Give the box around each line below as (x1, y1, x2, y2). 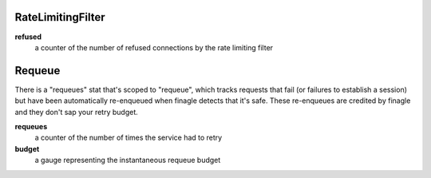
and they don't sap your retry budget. (14, 107, 139, 117)
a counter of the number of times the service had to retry (34, 133, 223, 143)
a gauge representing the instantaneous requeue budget (34, 156, 221, 165)
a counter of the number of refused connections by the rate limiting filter (34, 42, 274, 52)
